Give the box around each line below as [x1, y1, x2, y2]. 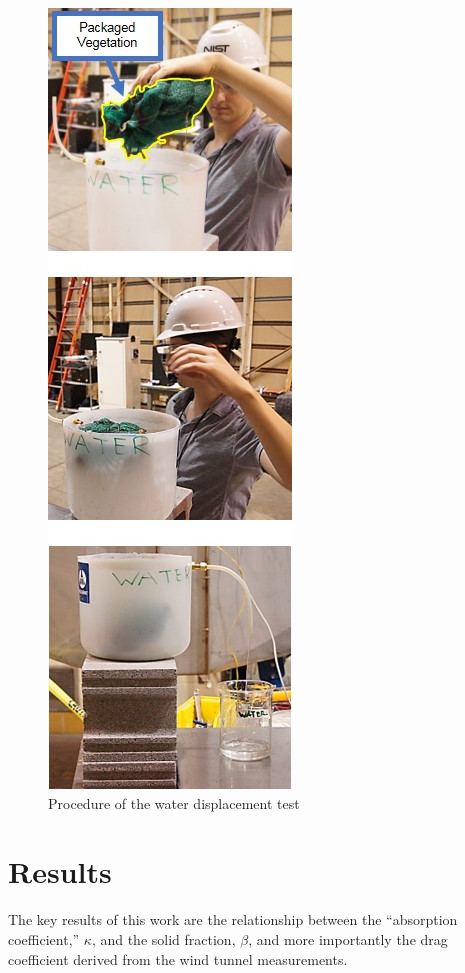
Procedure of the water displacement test [48, 792, 300, 813]
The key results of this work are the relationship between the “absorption [8, 909, 458, 930]
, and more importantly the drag [248, 928, 448, 949]
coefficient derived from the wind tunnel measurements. [8, 948, 348, 969]
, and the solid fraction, [91, 928, 236, 949]
